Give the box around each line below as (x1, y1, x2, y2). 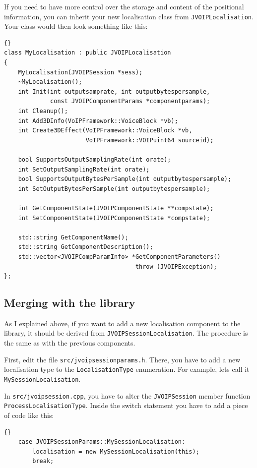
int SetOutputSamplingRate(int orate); (18, 166, 150, 173)
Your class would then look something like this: (4, 21, 148, 31)
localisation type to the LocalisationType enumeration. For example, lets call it (4, 364, 250, 374)
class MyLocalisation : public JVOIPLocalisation (4, 49, 171, 57)
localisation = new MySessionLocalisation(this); (32, 448, 199, 455)
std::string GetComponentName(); (18, 234, 128, 241)
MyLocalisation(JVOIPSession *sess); (18, 68, 143, 76)
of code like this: (4, 410, 54, 420)
